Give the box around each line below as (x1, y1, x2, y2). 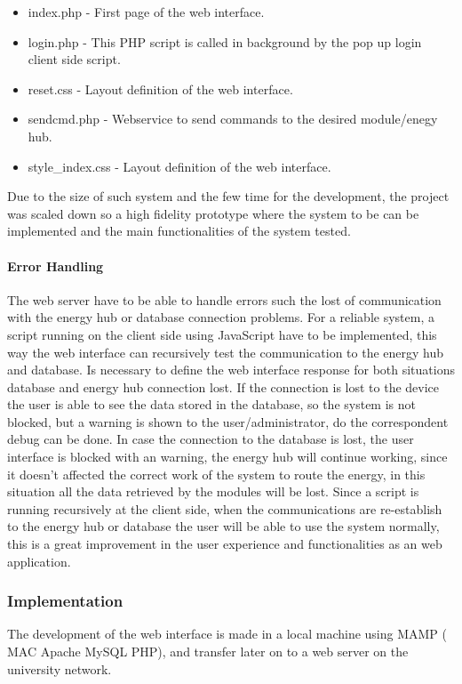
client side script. (28, 50, 121, 68)
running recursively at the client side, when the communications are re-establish (7, 499, 442, 518)
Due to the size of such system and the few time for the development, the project (7, 187, 450, 205)
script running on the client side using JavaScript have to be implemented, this (7, 325, 437, 343)
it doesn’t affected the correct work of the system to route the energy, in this (7, 464, 426, 483)
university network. (7, 659, 112, 678)
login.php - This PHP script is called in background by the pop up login (28, 32, 422, 51)
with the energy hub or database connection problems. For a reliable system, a (7, 308, 434, 326)
